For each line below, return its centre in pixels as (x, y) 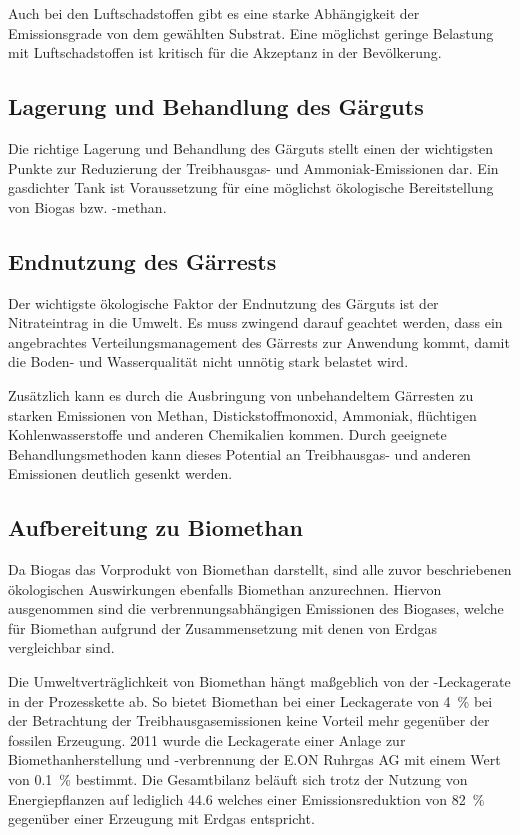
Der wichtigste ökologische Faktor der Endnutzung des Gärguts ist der (223, 302)
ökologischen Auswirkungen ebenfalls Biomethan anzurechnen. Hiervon (225, 588)
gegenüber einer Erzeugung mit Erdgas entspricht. (161, 818)
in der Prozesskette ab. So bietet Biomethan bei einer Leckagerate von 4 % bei (250, 700)
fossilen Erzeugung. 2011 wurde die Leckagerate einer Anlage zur (207, 739)
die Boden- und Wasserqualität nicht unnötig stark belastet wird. (208, 361)
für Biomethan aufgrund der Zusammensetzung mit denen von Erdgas (222, 627)
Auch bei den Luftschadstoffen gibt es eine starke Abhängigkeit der (214, 13)
